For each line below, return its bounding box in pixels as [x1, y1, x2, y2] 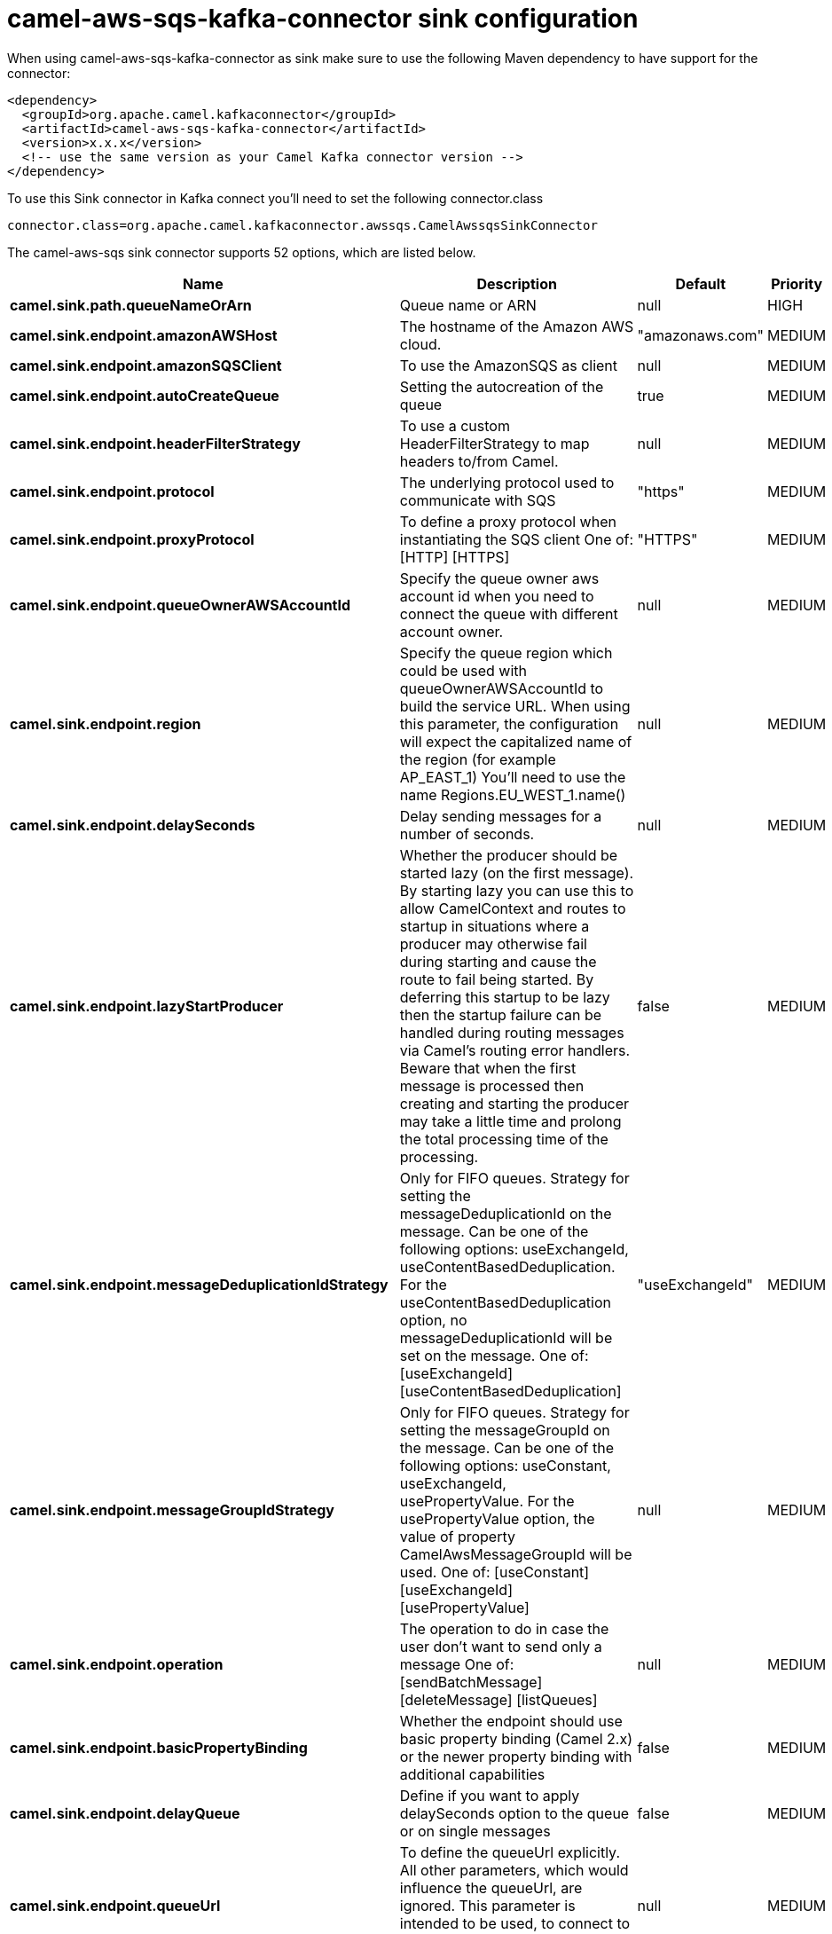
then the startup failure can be [399, 1005, 602, 1024]
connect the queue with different [399, 604, 618, 623]
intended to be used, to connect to [399, 1914, 631, 1932]
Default [675, 274, 726, 293]
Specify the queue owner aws [399, 569, 600, 587]
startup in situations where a [399, 916, 590, 935]
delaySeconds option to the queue [399, 1804, 630, 1822]
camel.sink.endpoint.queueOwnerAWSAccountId [10, 595, 351, 614]
